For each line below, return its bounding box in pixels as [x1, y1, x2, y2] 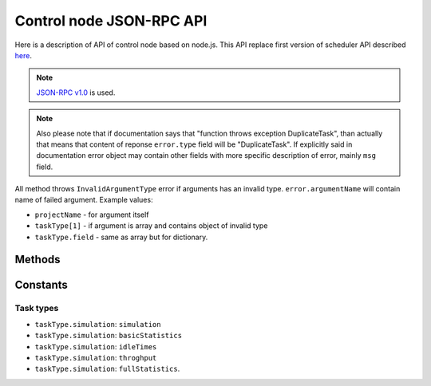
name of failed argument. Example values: [14, 195, 153, 205]
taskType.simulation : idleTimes [34, 341, 157, 351]
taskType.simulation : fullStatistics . [34, 364, 180, 374]
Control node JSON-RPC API [14, 12, 208, 30]
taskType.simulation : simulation [34, 319, 161, 329]
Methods [14, 253, 61, 266]
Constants [14, 278, 68, 292]
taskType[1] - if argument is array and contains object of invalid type [34, 221, 268, 230]
